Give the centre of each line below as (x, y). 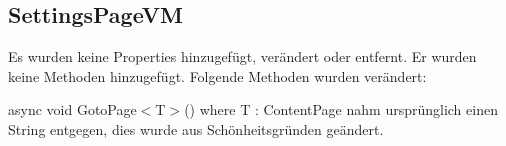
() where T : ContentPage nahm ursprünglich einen (341, 109)
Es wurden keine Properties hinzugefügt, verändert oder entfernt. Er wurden (242, 56)
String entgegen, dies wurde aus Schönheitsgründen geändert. (196, 128)
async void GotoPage (72, 109)
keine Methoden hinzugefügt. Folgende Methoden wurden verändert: (217, 75)
